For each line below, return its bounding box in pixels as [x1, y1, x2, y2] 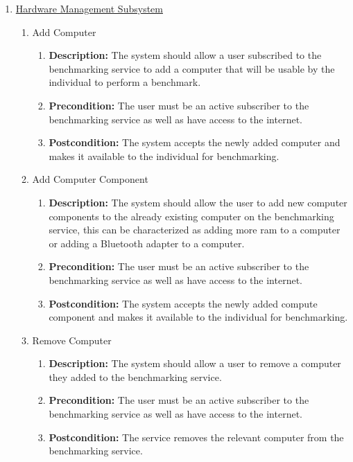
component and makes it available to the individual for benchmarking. [49, 310, 348, 324]
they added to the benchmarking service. [49, 369, 222, 384]
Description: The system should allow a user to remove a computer [49, 356, 341, 371]
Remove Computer [32, 332, 112, 347]
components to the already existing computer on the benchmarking [49, 208, 334, 223]
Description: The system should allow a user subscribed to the [49, 48, 322, 62]
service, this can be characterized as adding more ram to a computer [49, 222, 341, 237]
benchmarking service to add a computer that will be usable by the [49, 61, 335, 75]
